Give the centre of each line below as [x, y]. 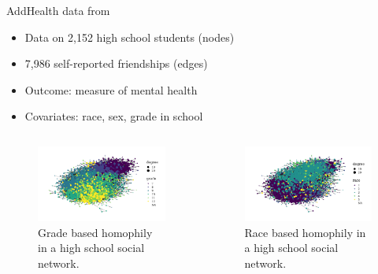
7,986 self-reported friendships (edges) [116, 63]
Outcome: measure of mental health [111, 89]
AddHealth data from [58, 10]
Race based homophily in [305, 232]
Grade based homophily [95, 232]
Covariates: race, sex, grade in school [114, 116]
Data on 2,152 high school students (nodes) [130, 37]
